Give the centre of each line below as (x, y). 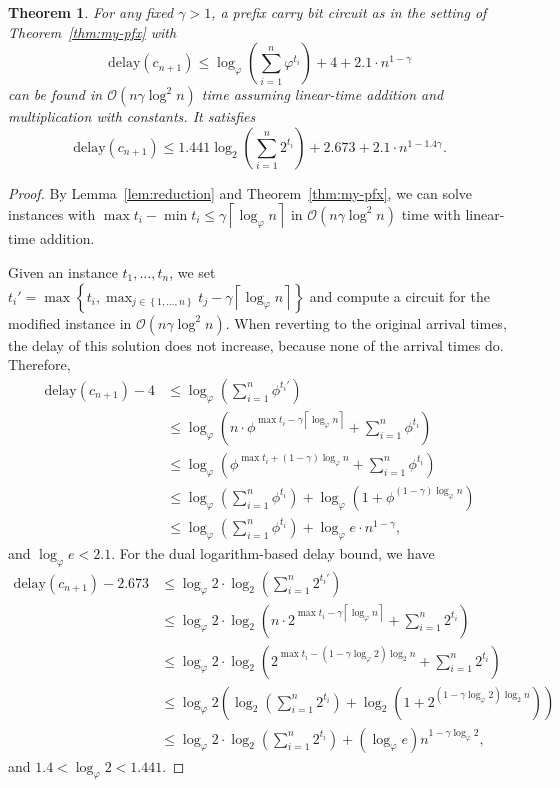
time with (431, 213)
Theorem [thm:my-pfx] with (92, 31)
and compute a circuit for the (399, 295)
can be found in (55, 94)
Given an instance (63, 271)
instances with (52, 213)
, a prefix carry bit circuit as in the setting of (349, 12)
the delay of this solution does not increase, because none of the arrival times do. (256, 344)
